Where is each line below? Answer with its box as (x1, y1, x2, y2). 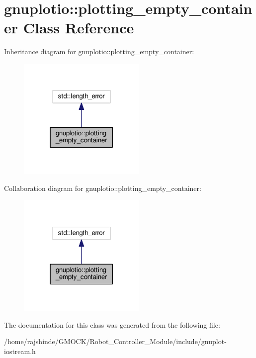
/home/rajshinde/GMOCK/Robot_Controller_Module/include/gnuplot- (4, 336, 227, 347)
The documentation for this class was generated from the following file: (4, 319, 220, 330)
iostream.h (4, 346, 36, 356)
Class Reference (23, 17, 134, 38)
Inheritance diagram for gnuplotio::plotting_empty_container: (4, 46, 194, 57)
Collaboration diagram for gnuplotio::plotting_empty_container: (4, 182, 201, 193)
